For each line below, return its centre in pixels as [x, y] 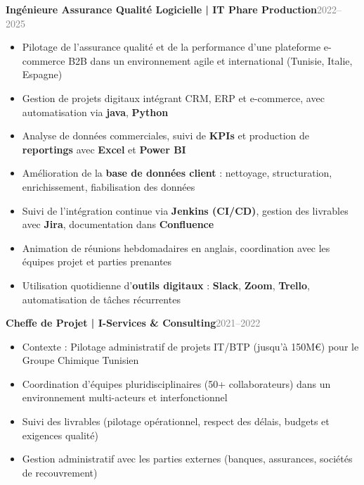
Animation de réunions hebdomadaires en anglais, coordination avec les [176, 247]
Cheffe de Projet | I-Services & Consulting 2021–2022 [133, 323]
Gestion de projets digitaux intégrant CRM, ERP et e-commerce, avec [173, 97]
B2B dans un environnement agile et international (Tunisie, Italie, [210, 60]
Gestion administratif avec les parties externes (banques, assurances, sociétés [187, 459]
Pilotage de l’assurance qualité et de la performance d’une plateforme [171, 47]
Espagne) [42, 74]
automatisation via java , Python [95, 112]
